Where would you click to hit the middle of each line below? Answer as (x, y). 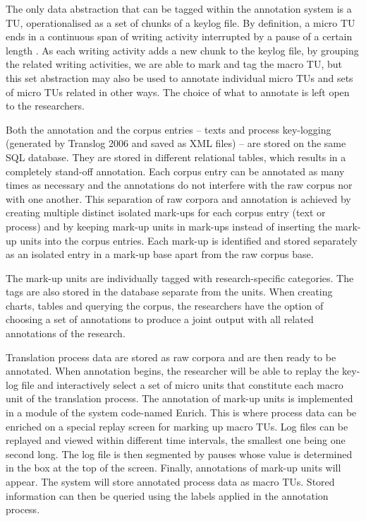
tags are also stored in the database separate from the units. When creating (169, 292)
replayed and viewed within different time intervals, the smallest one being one (176, 440)
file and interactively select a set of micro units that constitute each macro (182, 384)
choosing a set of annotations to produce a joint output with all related (160, 319)
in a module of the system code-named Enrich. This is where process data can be (181, 412)
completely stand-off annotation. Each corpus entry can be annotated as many (175, 171)
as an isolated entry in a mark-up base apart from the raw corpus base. (160, 254)
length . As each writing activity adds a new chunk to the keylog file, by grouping (182, 50)
